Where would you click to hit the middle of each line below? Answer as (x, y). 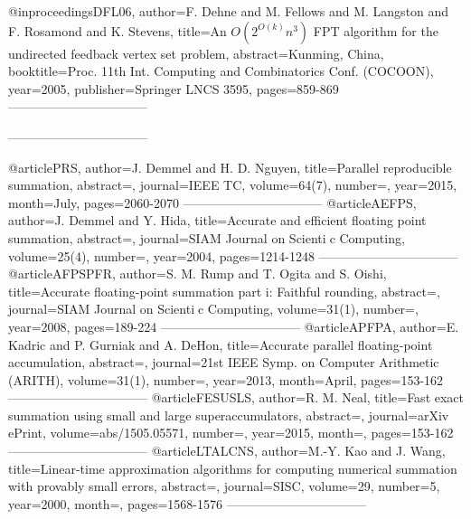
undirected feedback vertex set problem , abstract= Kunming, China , (196, 53)
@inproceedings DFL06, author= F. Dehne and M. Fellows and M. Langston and (229, 11)
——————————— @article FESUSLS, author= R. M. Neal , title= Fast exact (236, 397)
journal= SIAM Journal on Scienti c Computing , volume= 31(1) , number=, (213, 309)
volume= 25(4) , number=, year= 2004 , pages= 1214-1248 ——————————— (233, 255)
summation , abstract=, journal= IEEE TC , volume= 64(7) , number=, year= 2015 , (233, 185)
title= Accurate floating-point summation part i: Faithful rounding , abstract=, (224, 291)
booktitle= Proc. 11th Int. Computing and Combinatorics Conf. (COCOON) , (221, 71)
